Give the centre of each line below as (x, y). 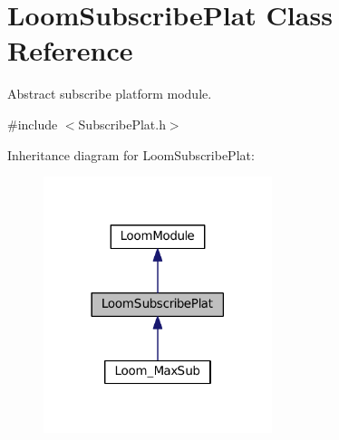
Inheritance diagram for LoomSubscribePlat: (131, 154)
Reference (70, 50)
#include (33, 124)
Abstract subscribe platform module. (110, 94)
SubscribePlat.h (122, 124)
